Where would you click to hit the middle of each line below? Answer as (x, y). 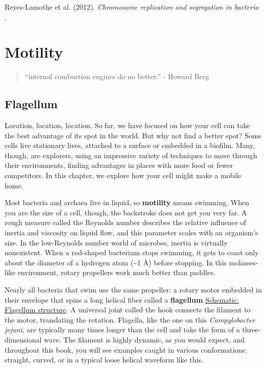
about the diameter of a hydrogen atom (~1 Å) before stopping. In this (116, 262)
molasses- (244, 262)
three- (251, 329)
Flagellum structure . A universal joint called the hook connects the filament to (128, 310)
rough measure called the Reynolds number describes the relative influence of (125, 222)
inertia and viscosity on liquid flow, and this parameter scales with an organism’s (131, 232)
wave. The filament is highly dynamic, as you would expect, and (144, 339)
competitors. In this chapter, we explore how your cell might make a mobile (123, 175)
